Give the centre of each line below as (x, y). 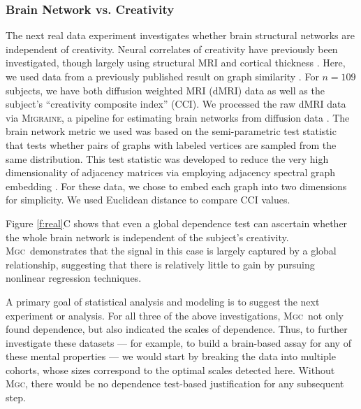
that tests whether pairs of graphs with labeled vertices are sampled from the (171, 144)
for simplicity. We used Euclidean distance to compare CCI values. (148, 200)
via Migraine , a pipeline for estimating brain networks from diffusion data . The (178, 117)
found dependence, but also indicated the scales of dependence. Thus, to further (177, 329)
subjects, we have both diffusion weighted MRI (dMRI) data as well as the (165, 90)
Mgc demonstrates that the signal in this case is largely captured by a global (171, 251)
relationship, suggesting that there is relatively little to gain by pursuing (160, 264)
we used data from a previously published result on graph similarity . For (162, 76)
